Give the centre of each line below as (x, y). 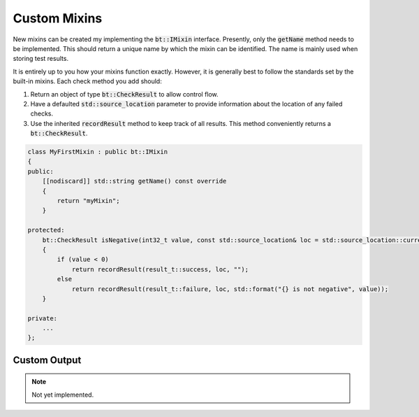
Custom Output (47, 360)
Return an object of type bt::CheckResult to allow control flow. (125, 94)
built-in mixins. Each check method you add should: (87, 81)
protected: (46, 230)
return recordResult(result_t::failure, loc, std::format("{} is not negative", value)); (230, 289)
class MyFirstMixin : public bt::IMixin (97, 152)
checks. (42, 114)
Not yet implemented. (63, 395)
